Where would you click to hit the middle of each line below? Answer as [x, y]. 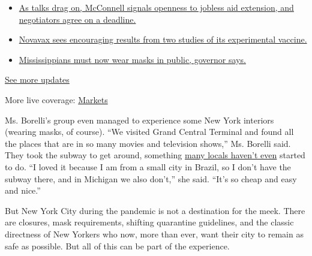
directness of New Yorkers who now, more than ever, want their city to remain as [154, 234]
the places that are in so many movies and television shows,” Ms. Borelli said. [148, 143]
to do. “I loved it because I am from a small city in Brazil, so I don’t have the [148, 166]
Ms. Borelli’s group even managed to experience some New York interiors [139, 120]
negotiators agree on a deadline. [77, 19]
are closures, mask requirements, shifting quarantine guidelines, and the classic [149, 222]
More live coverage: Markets [56, 99]
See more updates [37, 79]
